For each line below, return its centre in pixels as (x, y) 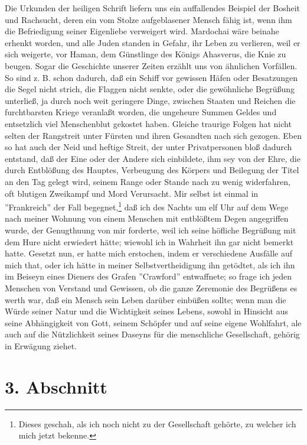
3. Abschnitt (56, 386)
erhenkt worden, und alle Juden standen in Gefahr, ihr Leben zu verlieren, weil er (153, 42)
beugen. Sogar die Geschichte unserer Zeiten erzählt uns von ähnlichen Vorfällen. (151, 65)
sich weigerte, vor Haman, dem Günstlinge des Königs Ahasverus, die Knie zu (146, 54)
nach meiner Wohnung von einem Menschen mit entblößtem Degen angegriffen (147, 218)
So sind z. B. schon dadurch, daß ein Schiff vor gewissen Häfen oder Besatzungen (151, 77)
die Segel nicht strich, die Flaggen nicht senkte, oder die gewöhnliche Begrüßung (150, 89)
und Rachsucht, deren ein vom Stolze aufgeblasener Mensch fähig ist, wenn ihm (148, 19)
